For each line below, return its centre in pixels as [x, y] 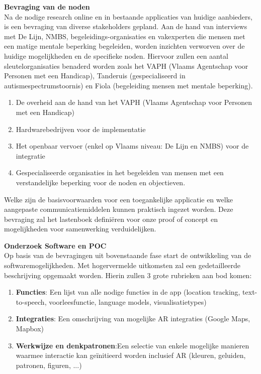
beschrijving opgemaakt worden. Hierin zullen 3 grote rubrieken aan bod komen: [128, 275]
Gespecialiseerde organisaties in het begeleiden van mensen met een [120, 172]
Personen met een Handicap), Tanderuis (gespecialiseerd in [95, 76]
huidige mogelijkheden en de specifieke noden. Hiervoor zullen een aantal [116, 55]
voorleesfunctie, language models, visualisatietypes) [128, 301]
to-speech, [31, 301]
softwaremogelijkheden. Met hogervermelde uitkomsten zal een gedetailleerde [122, 265]
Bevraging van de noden [47, 7]
